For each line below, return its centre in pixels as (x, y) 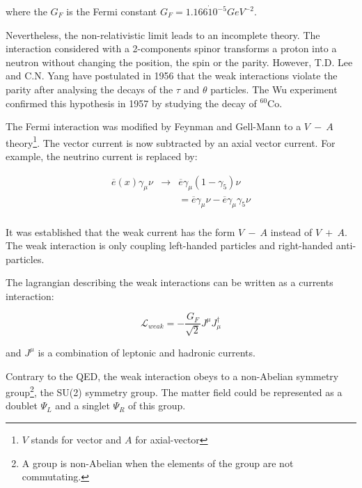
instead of (291, 231)
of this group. (157, 406)
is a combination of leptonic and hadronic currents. (147, 352)
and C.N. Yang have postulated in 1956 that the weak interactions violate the (172, 76)
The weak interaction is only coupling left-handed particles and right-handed (170, 245)
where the (26, 11)
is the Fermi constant (112, 11)
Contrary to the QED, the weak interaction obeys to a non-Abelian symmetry (172, 376)
